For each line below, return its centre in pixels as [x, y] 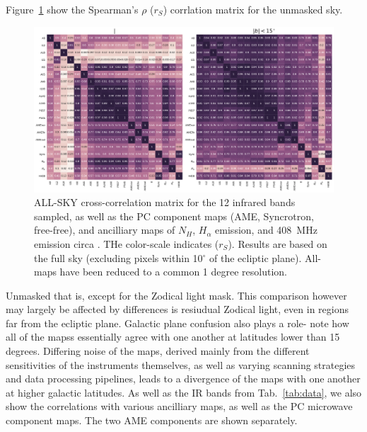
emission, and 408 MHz [266, 230]
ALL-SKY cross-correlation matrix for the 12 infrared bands [165, 202]
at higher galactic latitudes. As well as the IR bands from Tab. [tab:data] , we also [184, 392]
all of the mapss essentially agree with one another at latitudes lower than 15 [173, 337]
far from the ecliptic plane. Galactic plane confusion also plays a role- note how [177, 323]
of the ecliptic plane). [256, 257]
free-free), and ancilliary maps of [105, 230]
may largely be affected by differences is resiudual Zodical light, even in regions [177, 309]
